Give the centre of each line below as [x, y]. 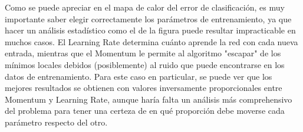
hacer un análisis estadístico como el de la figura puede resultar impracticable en [150, 30]
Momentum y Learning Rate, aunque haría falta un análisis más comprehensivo [149, 99]
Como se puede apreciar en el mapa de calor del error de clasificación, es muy [145, 7]
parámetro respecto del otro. [56, 122]
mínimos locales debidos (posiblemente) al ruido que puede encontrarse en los [145, 64]
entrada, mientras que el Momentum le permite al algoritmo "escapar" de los [143, 53]
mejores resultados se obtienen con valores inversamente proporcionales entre [144, 88]
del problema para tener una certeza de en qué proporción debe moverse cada [145, 111]
